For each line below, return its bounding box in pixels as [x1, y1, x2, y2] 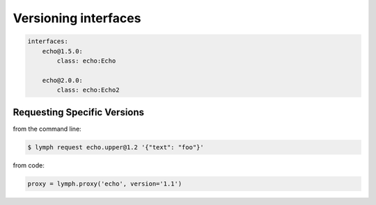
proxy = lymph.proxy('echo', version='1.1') [27, 179, 182, 188]
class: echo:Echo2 [56, 86, 120, 94]
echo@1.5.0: [42, 47, 84, 55]
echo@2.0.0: [42, 76, 84, 84]
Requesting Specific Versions [13, 106, 145, 118]
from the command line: [13, 124, 81, 133]
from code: [13, 161, 45, 170]
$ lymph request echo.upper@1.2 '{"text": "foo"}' [27, 143, 205, 151]
